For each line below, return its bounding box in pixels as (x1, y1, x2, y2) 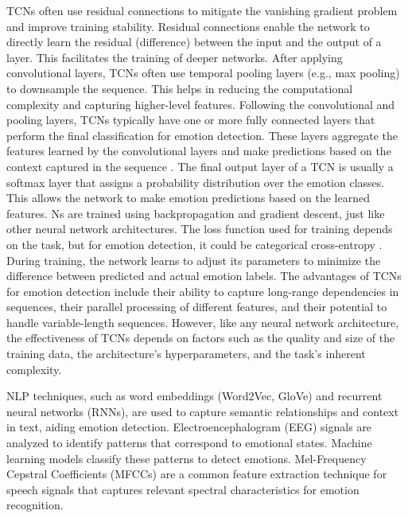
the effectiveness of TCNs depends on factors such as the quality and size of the (6, 329, 395, 346)
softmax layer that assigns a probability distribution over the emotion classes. (6, 173, 385, 190)
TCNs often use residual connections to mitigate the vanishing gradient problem (6, 2, 398, 18)
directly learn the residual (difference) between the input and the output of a (6, 33, 382, 50)
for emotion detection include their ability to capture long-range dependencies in (6, 282, 399, 299)
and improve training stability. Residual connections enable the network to (6, 18, 370, 34)
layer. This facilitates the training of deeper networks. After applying (6, 49, 343, 65)
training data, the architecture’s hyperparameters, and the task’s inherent (6, 345, 366, 362)
